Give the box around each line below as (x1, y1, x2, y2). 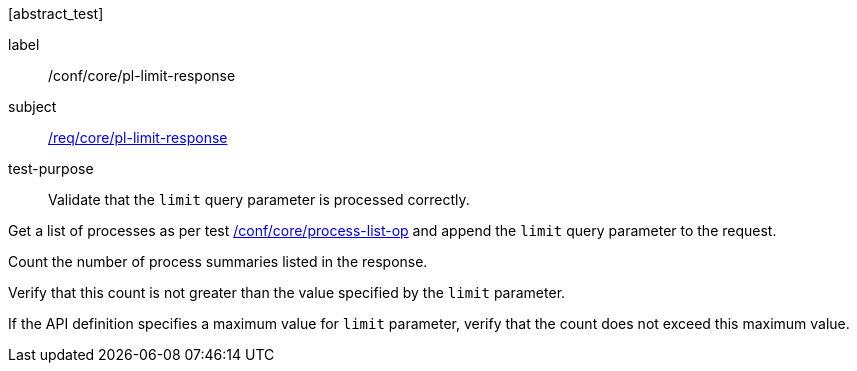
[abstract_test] (8, 5, 104, 22)
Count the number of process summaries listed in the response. (8, 253, 428, 270)
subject (8, 98, 57, 115)
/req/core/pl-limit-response (48, 129, 228, 146)
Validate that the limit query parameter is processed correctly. (48, 191, 470, 208)
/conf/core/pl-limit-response (48, 67, 236, 84)
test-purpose (8, 160, 94, 177)
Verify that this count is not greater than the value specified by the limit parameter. (8, 284, 566, 301)
